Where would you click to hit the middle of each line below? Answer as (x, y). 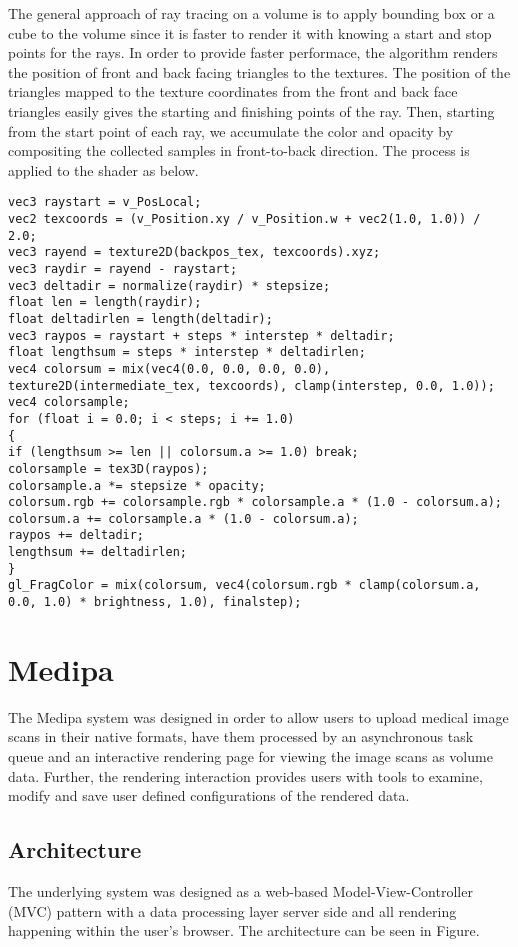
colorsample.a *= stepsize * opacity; (137, 485)
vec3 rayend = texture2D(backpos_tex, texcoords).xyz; (194, 252)
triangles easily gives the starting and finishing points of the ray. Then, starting (251, 110)
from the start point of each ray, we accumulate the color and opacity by (231, 130)
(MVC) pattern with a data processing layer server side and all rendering (232, 910)
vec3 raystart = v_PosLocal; (105, 202)
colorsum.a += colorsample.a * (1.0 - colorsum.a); (183, 518)
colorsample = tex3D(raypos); (108, 468)
